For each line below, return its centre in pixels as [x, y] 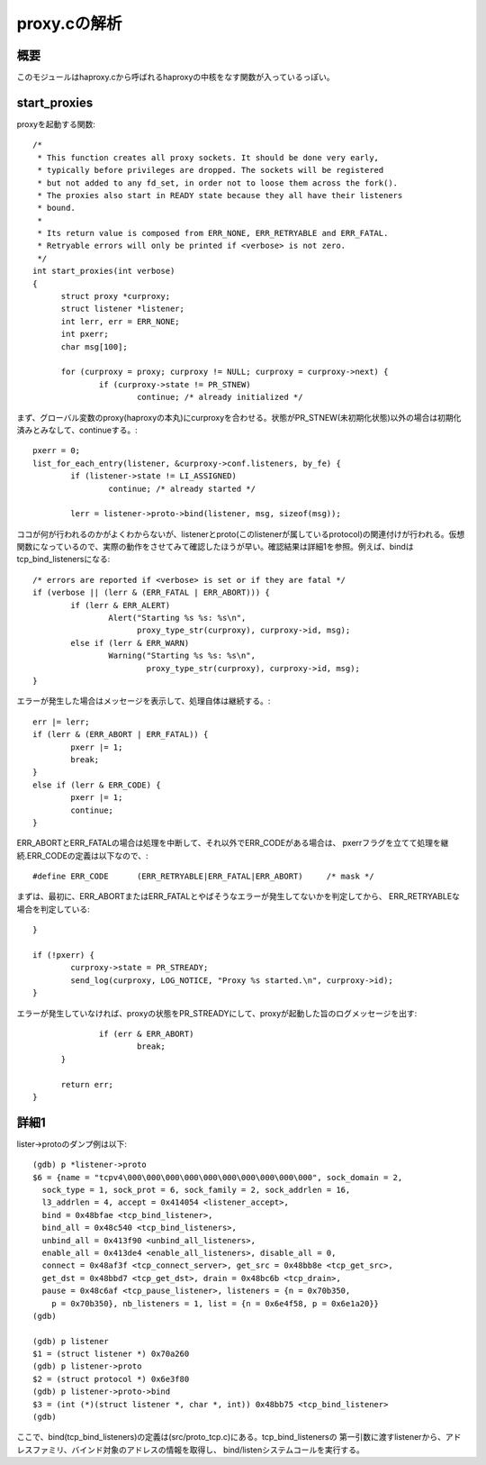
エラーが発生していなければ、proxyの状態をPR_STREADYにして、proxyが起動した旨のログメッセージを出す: [217, 1013]
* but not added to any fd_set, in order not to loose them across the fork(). [218, 183]
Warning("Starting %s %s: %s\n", [182, 656]
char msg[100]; [94, 346]
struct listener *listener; [122, 309]
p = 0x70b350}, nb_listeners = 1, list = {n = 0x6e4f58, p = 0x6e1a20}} [215, 1303]
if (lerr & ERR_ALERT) [121, 605]
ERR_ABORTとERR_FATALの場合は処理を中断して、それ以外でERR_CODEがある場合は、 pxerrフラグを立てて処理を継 [233, 843]
